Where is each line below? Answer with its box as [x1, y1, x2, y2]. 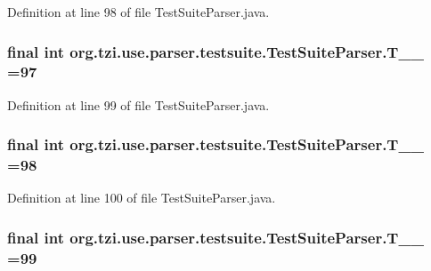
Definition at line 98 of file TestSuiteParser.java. [7, 3, 270, 20]
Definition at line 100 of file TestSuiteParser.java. [7, 188, 276, 207]
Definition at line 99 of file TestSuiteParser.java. [7, 95, 270, 114]
